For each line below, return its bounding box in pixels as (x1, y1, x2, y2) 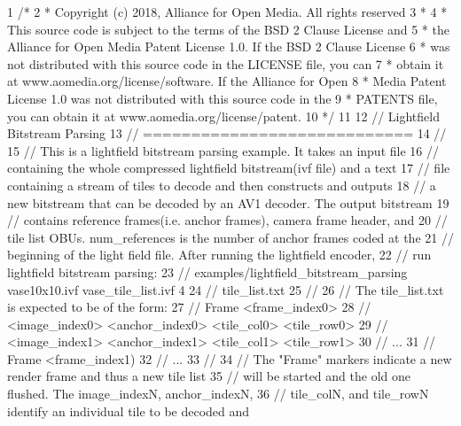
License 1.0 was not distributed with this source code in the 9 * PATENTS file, (7, 89, 438, 107)
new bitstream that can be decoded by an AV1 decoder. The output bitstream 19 (7, 193, 449, 212)
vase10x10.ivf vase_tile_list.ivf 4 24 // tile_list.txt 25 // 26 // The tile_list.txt (7, 280, 444, 298)
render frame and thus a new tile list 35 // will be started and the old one (7, 367, 410, 385)
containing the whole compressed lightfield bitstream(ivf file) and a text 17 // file (7, 159, 450, 177)
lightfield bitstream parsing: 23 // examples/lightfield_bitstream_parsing (7, 262, 408, 281)
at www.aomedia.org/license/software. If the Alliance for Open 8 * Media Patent (7, 72, 447, 90)
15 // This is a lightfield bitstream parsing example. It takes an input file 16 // (7, 141, 439, 159)
